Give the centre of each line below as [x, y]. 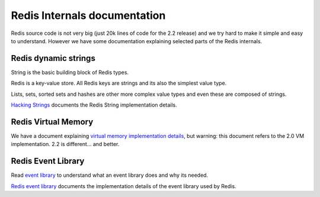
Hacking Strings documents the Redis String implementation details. [94, 105]
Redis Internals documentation [88, 15]
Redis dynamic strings [53, 58]
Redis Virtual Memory [52, 122]
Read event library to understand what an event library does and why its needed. [110, 175]
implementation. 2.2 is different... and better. [65, 144]
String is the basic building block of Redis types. [70, 72]
